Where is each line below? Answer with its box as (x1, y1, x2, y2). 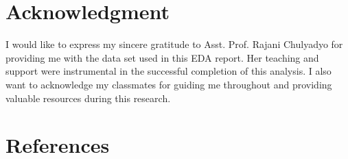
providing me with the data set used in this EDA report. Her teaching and (5, 50, 319, 64)
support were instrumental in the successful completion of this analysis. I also (5, 64, 332, 78)
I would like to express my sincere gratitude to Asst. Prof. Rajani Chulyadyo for (5, 37, 343, 51)
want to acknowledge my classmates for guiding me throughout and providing (5, 77, 332, 91)
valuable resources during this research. (5, 90, 171, 105)
